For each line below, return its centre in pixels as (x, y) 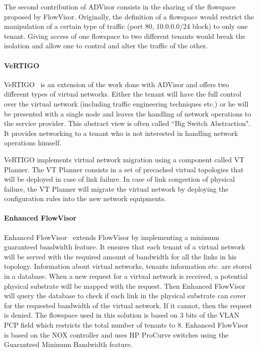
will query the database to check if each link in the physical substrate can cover (125, 295)
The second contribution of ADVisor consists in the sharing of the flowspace (120, 6)
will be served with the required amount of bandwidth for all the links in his (120, 256)
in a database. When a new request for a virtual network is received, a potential (126, 276)
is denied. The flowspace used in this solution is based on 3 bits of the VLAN (122, 315)
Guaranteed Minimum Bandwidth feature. (68, 344)
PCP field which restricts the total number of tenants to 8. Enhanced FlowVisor (126, 325)
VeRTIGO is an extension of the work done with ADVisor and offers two (117, 84)
